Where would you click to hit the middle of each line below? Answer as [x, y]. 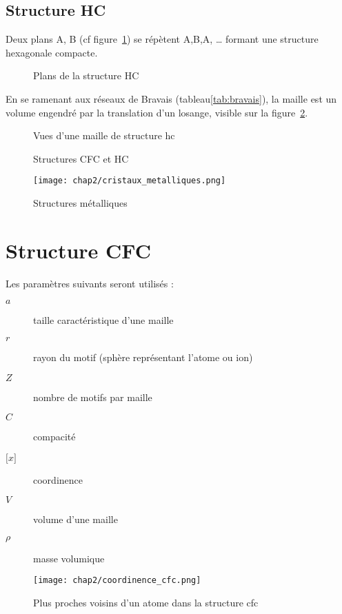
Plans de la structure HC [86, 75]
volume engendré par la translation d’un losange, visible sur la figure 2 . [157, 112]
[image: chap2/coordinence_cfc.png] [117, 581]
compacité [54, 437]
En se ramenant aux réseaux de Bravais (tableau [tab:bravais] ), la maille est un [171, 98]
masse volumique [69, 558]
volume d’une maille [76, 519]
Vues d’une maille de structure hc [104, 135]
